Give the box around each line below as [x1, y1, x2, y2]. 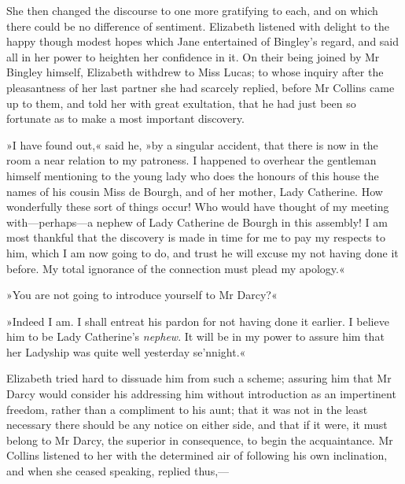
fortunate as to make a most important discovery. [6, 110, 245, 127]
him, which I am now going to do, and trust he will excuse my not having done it [6, 244, 399, 260]
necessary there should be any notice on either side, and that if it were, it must [6, 416, 388, 433]
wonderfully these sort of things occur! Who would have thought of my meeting [6, 198, 389, 215]
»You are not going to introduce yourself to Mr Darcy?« [6, 286, 278, 303]
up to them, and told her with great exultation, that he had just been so [6, 94, 356, 111]
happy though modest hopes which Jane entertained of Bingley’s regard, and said [6, 33, 399, 50]
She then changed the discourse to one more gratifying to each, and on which [6, 2, 378, 18]
